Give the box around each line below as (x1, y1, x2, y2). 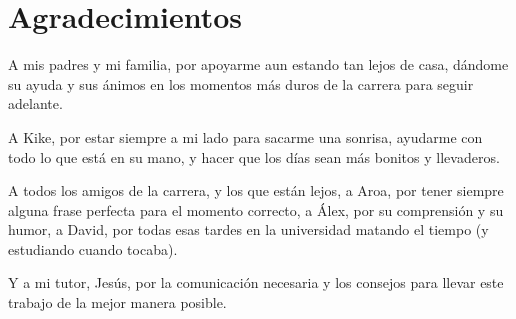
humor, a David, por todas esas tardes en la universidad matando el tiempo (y (8, 219, 489, 240)
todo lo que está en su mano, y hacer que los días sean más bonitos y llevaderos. (8, 146, 500, 167)
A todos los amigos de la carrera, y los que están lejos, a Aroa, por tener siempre (8, 180, 504, 201)
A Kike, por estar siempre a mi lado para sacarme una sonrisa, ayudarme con (8, 126, 483, 147)
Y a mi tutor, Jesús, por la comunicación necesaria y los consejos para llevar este (8, 272, 504, 293)
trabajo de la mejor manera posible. (8, 292, 227, 313)
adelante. (8, 93, 63, 114)
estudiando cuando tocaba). (8, 238, 178, 259)
